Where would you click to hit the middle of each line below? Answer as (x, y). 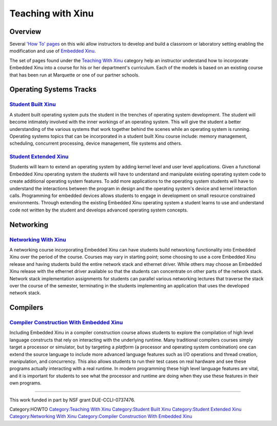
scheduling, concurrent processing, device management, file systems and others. (96, 143)
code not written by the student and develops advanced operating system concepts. (99, 210)
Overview (25, 32)
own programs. (26, 383)
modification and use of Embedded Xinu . (53, 51)
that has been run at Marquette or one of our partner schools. (74, 75)
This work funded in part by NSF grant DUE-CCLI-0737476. (72, 400)
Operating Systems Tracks (53, 90)
